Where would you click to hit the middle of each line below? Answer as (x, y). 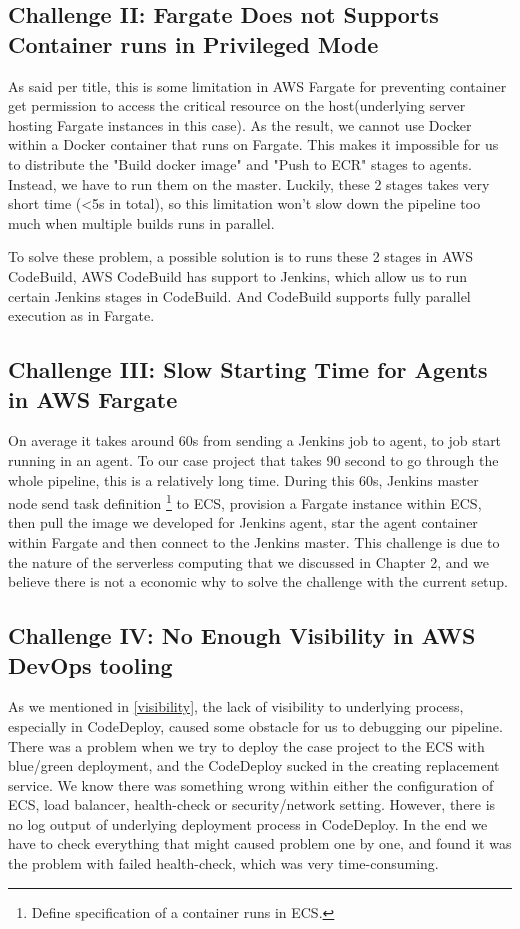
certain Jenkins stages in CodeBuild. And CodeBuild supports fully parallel (239, 295)
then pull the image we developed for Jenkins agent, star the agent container (243, 522)
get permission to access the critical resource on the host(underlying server (237, 105)
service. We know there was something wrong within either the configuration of (251, 784)
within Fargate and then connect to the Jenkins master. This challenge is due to (254, 541)
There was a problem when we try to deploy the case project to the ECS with (246, 745)
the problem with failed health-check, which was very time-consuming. (223, 863)
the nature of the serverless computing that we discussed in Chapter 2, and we (248, 561)
